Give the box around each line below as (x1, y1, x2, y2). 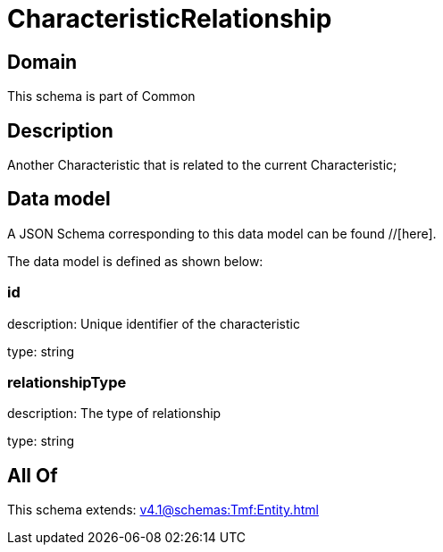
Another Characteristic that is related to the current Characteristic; (7, 157, 397, 173)
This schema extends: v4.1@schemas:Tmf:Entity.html (7, 502, 319, 518)
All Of (7, 464, 58, 487)
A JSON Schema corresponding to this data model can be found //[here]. (7, 225, 437, 241)
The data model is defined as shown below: (7, 253, 263, 269)
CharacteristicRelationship (7, 4, 332, 34)
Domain (7, 50, 78, 73)
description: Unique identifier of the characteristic (7, 315, 300, 331)
